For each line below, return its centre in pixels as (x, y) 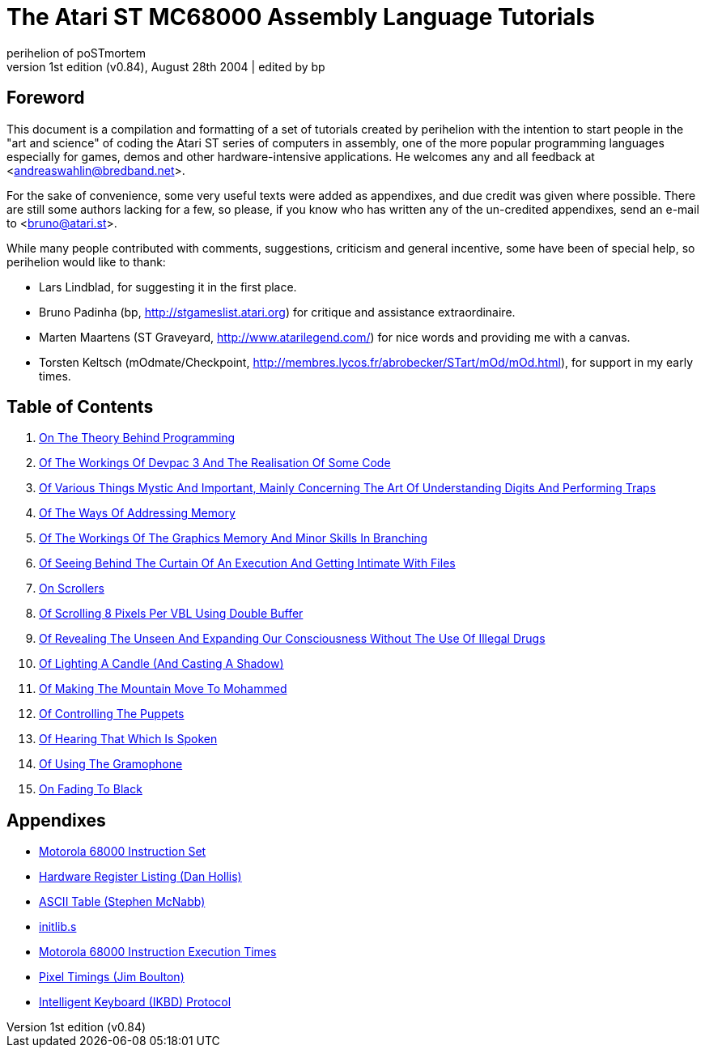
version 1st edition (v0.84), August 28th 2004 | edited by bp (166, 66)
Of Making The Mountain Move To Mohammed (163, 689)
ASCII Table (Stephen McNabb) (122, 902)
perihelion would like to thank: (86, 261)
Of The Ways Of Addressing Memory (137, 513)
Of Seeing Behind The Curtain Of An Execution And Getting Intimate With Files (247, 563)
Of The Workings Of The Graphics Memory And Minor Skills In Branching (234, 538)
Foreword (46, 98)
